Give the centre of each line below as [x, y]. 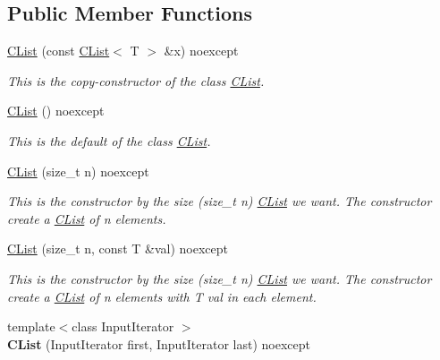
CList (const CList [59, 51]
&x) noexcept [201, 51]
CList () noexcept [56, 111]
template [31, 326]
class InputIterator [123, 326]
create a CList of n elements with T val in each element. [162, 296]
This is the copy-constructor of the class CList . [136, 80]
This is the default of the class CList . [109, 140]
